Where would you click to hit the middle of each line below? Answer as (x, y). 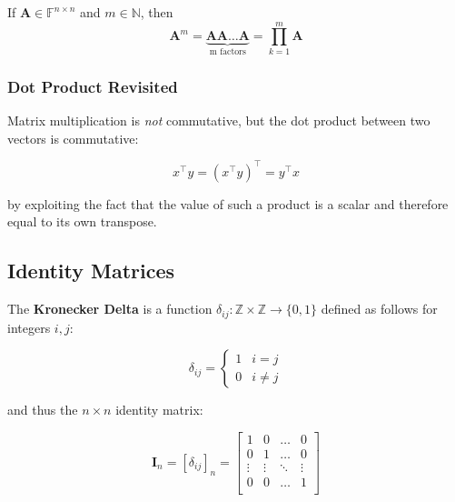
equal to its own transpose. (82, 221)
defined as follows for (379, 309)
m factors (227, 52)
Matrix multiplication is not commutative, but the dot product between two (219, 120)
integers (29, 327)
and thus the (43, 410)
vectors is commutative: (73, 138)
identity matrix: (159, 410)
